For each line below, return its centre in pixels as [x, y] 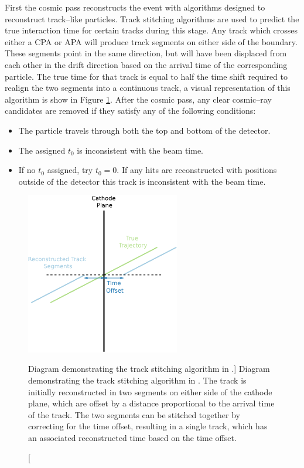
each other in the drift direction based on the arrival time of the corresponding [146, 64]
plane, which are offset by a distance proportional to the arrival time [151, 403]
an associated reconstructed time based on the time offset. [132, 437]
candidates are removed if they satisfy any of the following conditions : [130, 111]
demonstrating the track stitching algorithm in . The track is [137, 380]
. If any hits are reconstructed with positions [197, 170]
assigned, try [70, 170]
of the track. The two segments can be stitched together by [134, 414]
